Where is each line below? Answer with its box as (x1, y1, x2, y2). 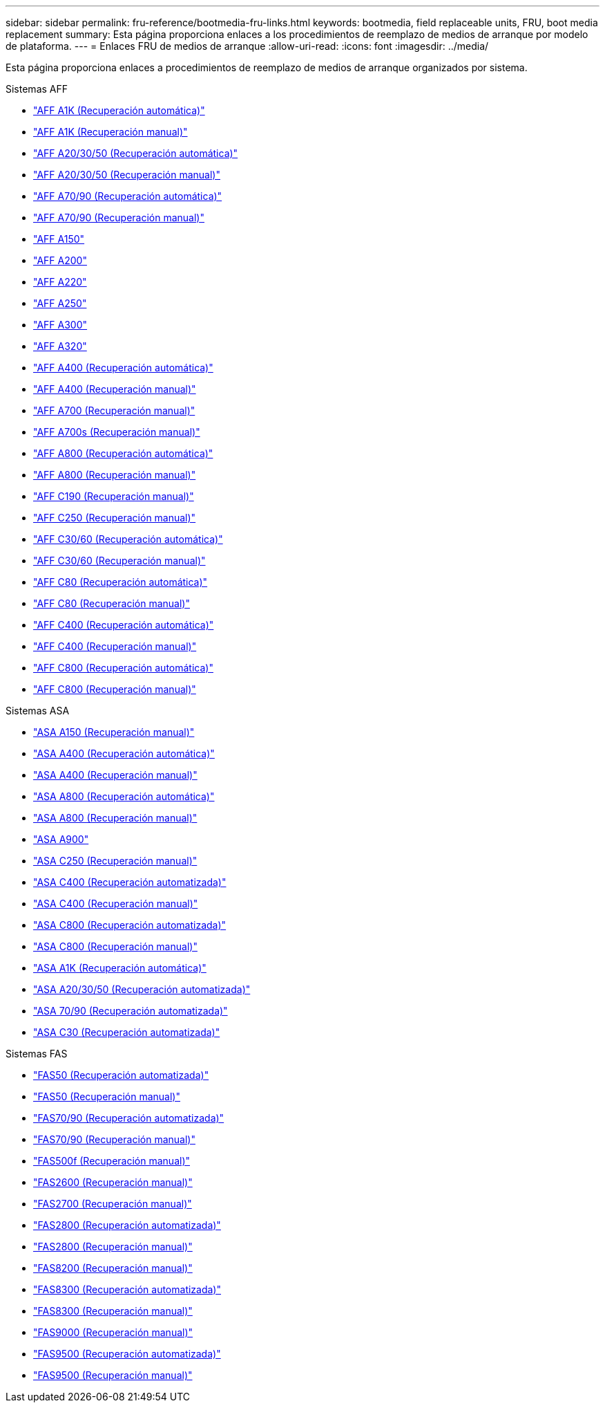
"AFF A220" (33, 276, 87, 288)
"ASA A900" (33, 833, 89, 845)
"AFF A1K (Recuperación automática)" (33, 104, 205, 116)
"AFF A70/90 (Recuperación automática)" (33, 190, 222, 202)
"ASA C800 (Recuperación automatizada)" (33, 919, 227, 931)
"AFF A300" (33, 319, 88, 331)
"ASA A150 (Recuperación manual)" (33, 726, 195, 738)
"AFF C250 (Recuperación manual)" (33, 512, 196, 524)
